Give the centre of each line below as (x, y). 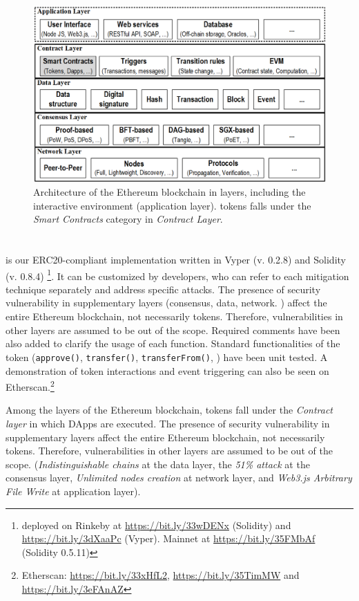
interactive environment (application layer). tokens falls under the (172, 205)
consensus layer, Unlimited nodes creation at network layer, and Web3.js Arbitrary (179, 478)
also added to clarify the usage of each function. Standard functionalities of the (173, 343)
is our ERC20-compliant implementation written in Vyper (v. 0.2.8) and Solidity (176, 260)
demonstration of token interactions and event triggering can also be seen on (167, 370)
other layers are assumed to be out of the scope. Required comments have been (173, 330)
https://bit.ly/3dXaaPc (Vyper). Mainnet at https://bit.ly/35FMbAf (168, 538)
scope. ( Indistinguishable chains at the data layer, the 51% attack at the (158, 464)
